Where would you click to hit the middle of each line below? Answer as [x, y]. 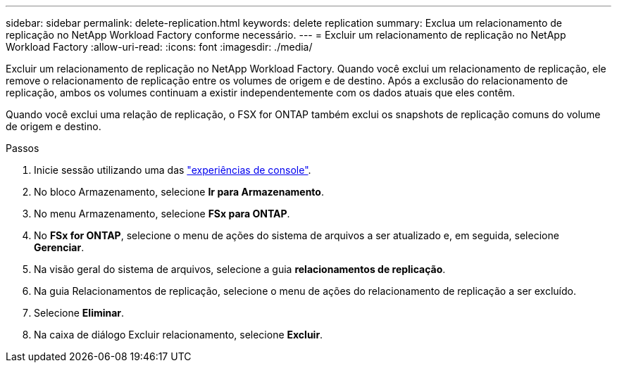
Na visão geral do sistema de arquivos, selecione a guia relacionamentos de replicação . [240, 269]
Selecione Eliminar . [79, 313]
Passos [23, 148]
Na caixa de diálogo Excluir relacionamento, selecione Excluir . [179, 335]
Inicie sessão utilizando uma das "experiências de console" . [173, 170]
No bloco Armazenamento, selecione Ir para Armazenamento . [179, 192]
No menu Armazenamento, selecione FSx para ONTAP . [162, 214]
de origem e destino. [54, 126]
